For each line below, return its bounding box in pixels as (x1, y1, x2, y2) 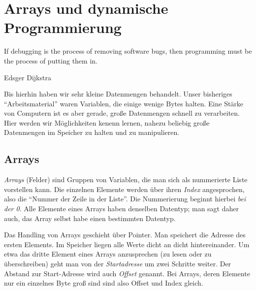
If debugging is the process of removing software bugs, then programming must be (4, 46, 252, 56)
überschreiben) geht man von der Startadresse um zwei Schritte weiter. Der (4, 259, 231, 269)
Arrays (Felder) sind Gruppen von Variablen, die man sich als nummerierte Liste (4, 174, 248, 185)
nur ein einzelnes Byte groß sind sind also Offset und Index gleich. (4, 278, 203, 288)
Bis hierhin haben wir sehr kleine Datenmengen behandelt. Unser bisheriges (4, 89, 232, 99)
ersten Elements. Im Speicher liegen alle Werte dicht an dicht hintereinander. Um (4, 239, 250, 249)
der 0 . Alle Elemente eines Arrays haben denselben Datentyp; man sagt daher (4, 203, 239, 214)
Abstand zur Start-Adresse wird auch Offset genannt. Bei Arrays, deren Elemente (4, 268, 250, 278)
